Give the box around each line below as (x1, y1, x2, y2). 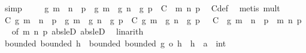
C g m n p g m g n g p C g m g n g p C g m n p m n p (4, 13, 302, 26)
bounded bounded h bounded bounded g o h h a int (4, 36, 226, 49)
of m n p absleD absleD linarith (11, 25, 144, 38)
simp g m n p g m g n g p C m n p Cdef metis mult (4, 2, 280, 14)
